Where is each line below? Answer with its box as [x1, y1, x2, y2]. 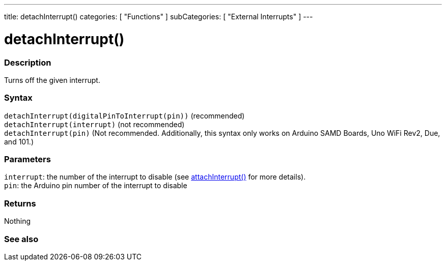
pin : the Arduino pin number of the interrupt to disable [4, 181, 187, 190]
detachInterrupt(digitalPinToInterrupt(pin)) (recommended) [4, 111, 245, 120]
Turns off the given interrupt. [4, 75, 100, 84]
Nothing [4, 217, 31, 226]
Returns [4, 198, 36, 209]
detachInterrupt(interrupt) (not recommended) [4, 120, 185, 129]
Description [4, 57, 51, 68]
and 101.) [4, 137, 34, 146]
